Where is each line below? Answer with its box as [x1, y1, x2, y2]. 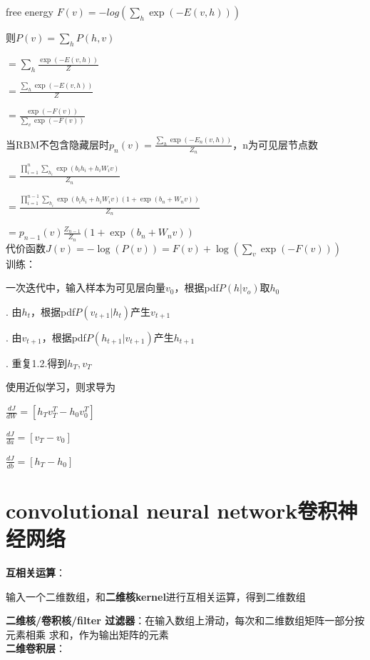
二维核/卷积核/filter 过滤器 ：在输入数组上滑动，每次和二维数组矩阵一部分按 [6, 613, 365, 628]
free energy [6, 4, 53, 19]
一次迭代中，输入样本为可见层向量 [6, 280, 165, 295]
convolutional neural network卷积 [6, 495, 338, 524]
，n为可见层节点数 [232, 136, 318, 151]
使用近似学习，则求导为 [6, 379, 115, 394]
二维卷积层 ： [6, 641, 66, 656]
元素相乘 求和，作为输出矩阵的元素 [6, 626, 169, 641]
